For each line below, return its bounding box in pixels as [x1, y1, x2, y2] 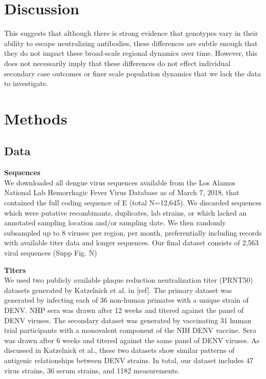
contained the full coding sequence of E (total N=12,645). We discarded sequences [4, 197, 262, 208]
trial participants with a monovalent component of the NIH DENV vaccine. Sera [4, 325, 256, 335]
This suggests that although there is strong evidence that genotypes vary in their [4, 28, 258, 38]
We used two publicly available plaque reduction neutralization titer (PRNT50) [4, 275, 253, 285]
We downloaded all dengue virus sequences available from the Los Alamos [4, 177, 236, 187]
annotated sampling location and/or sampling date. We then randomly [4, 217, 226, 228]
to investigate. [4, 78, 49, 89]
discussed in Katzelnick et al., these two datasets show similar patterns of [4, 345, 235, 355]
